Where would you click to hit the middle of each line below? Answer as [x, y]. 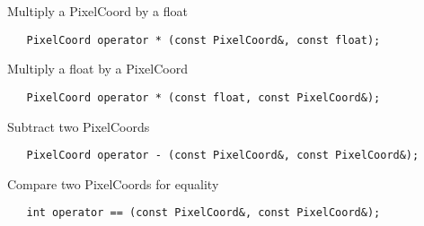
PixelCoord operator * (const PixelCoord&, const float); [203, 40]
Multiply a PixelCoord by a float [97, 11]
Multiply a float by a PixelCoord [97, 69]
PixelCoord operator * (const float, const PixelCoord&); [203, 97]
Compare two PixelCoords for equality [113, 183]
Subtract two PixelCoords [79, 126]
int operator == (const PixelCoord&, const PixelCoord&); [203, 213]
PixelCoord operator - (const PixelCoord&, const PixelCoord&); [223, 156]
